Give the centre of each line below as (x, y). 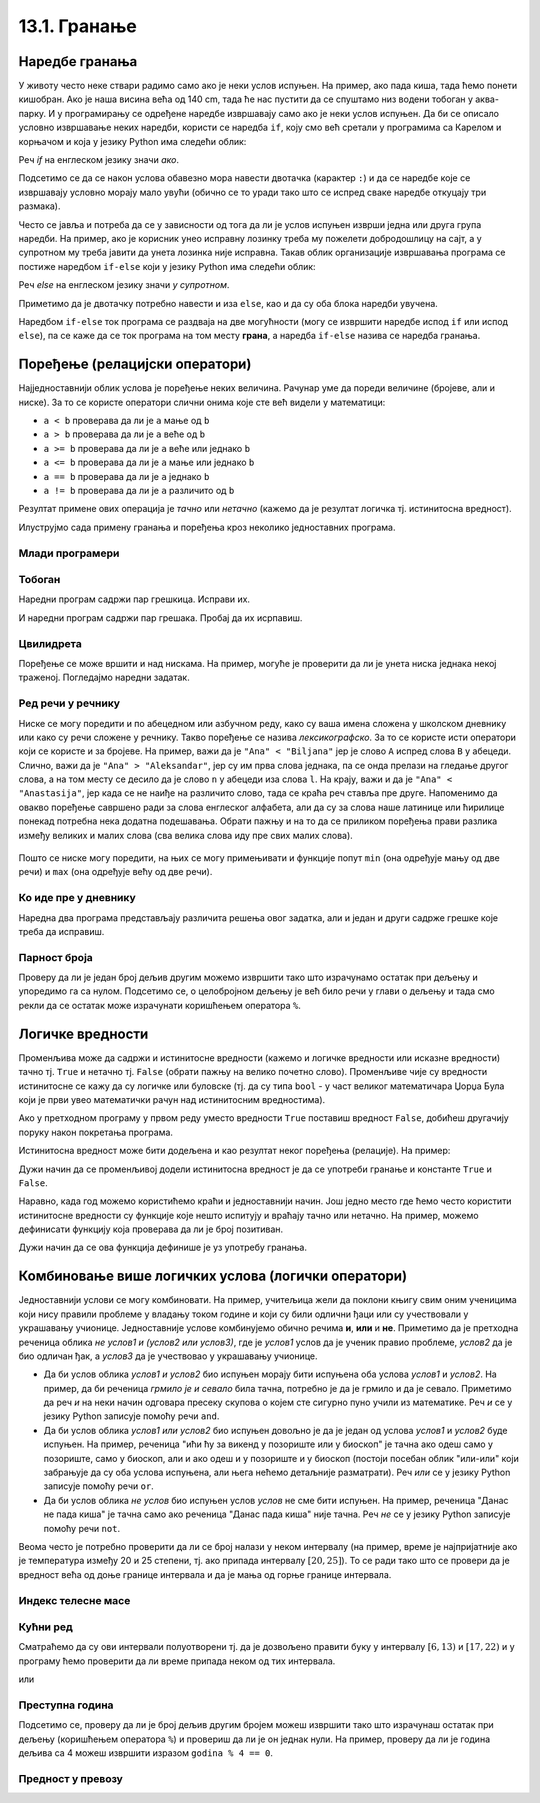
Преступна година (66, 1705)
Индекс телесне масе (74, 1600)
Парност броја (56, 957)
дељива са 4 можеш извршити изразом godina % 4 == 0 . (146, 1753)
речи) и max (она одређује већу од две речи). (115, 872)
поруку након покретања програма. (96, 1132)
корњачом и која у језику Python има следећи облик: (132, 141)
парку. (32, 113)
